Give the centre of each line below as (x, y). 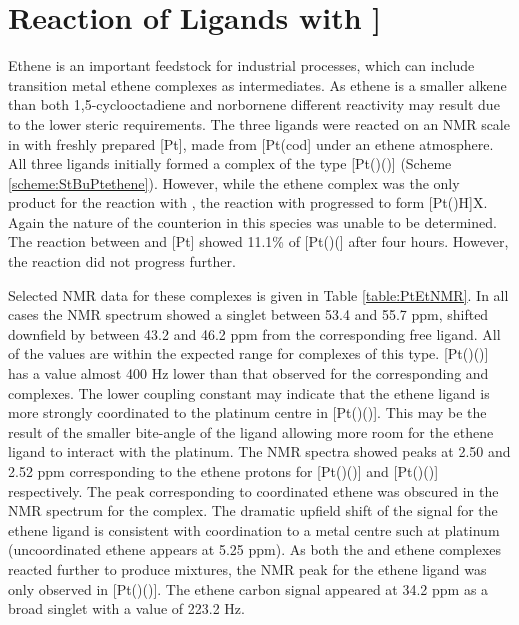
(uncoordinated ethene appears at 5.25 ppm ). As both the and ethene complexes (255, 549)
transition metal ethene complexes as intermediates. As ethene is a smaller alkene (257, 84)
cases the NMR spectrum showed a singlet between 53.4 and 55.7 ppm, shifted (248, 314)
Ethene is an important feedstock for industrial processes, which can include (241, 65)
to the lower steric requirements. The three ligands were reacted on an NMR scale (259, 123)
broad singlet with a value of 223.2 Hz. (126, 608)
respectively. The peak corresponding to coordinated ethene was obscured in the (253, 490)
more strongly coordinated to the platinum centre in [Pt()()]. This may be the (247, 412)
